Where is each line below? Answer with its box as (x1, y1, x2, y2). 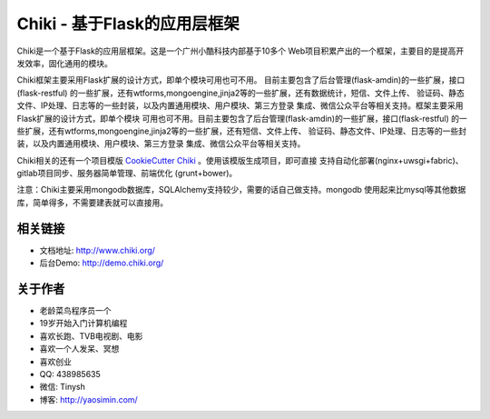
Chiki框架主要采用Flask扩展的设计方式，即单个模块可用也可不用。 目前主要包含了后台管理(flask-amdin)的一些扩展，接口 (16, 75, 465, 85)
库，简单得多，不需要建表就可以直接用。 (16, 196, 168, 208)
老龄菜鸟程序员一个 (39, 305, 112, 316)
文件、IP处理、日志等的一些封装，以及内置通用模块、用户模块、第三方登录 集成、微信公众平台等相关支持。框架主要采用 (16, 100, 464, 111)
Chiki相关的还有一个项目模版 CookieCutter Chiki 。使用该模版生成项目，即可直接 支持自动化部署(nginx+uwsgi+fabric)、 (16, 155, 464, 165)
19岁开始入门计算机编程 (39, 318, 128, 329)
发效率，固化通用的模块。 (16, 57, 113, 68)
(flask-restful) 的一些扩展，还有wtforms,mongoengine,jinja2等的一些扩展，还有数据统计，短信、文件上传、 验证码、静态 (16, 87, 465, 98)
